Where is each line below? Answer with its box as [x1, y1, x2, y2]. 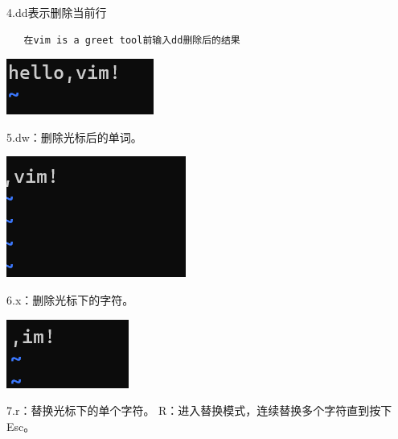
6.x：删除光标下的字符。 [6, 291, 134, 308]
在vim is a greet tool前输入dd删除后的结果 [23, 34, 240, 46]
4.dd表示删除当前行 [6, 4, 107, 20]
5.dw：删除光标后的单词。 [6, 128, 142, 145]
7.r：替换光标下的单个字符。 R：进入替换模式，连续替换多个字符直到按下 [6, 402, 392, 419]
